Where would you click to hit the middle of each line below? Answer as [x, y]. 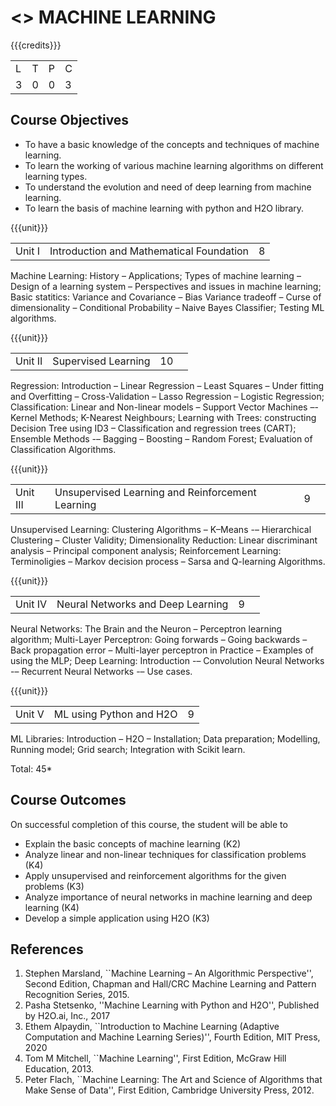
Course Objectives [70, 120]
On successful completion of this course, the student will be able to [149, 824]
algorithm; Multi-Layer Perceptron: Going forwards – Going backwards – [159, 639]
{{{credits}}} [36, 45]
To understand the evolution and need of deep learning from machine [168, 187]
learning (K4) [52, 907]
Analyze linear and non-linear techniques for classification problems [165, 854]
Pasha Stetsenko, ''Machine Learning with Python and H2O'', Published [172, 1005]
